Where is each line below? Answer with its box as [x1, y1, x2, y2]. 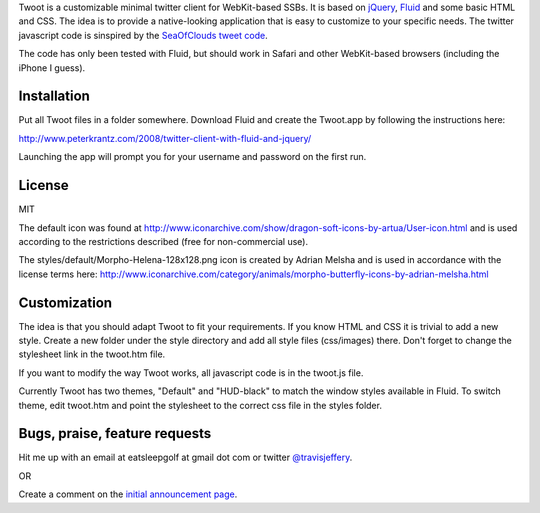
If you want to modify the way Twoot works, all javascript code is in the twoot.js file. [18, 366, 364, 379]
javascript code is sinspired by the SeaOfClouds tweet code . [18, 29, 269, 41]
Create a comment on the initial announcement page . [18, 488, 238, 500]
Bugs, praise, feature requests [18, 425, 212, 442]
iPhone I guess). [18, 61, 86, 74]
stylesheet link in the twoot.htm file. [18, 348, 166, 360]
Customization [18, 294, 113, 311]
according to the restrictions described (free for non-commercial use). [18, 235, 309, 247]
